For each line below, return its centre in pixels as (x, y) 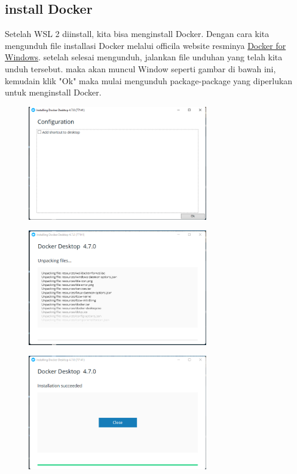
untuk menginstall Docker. (53, 92)
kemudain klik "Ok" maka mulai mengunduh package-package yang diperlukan (149, 80)
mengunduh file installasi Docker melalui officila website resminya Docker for (146, 45)
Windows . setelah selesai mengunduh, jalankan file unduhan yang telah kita (144, 57)
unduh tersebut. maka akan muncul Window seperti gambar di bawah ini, (140, 68)
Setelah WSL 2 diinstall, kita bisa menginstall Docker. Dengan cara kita (137, 34)
